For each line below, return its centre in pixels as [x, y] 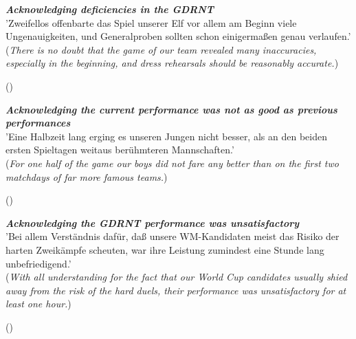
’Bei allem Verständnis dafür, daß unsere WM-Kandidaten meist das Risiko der [173, 236]
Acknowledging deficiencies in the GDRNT [110, 9]
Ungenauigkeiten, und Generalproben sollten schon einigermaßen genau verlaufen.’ [178, 36]
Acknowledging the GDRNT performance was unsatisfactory [153, 222]
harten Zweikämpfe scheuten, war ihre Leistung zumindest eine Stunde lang [165, 249]
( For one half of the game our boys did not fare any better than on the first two [172, 163]
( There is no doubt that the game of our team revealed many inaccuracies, [161, 49]
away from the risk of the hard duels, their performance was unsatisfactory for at [176, 290]
